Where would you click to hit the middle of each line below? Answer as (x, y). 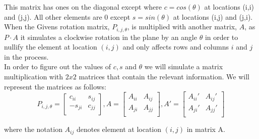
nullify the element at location (51, 47)
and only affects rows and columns (176, 47)
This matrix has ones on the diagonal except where (83, 7)
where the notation (33, 129)
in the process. (26, 56)
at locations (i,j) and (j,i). (213, 16)
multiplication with (34, 77)
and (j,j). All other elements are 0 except (67, 16)
